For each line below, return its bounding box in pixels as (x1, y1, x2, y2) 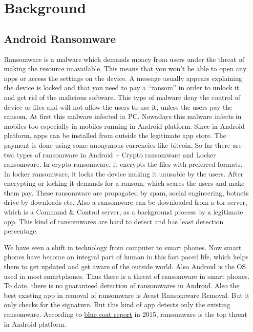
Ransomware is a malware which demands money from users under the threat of (4, 54, 244, 64)
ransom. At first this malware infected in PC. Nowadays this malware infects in (4, 111, 242, 121)
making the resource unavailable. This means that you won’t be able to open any (4, 63, 247, 74)
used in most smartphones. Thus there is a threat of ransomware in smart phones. (4, 271, 250, 281)
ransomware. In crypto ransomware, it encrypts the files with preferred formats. (4, 159, 243, 169)
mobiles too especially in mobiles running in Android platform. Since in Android (4, 120, 245, 131)
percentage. (4, 226, 38, 236)
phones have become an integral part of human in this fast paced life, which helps (4, 252, 249, 262)
